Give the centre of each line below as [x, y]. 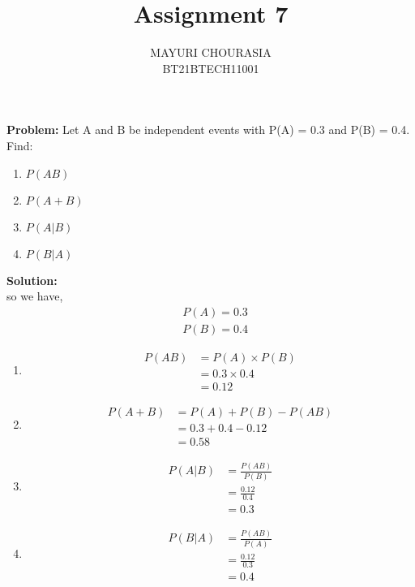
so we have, [35, 296]
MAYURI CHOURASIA [211, 52]
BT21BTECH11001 [211, 68]
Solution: [32, 280]
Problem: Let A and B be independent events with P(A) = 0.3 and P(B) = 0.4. [208, 129]
